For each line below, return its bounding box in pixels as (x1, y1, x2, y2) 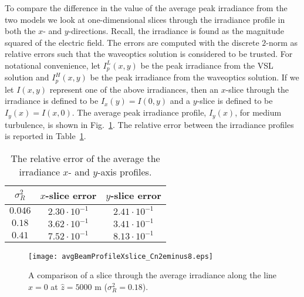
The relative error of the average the (11, 151, 160, 165)
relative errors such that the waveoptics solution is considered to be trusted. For (5, 48, 293, 60)
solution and (5, 71, 49, 83)
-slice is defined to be (197, 95, 273, 107)
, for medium (235, 106, 282, 119)
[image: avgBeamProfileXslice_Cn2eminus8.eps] (28, 252, 213, 261)
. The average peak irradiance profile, (72, 106, 207, 119)
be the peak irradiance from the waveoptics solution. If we (90, 71, 299, 83)
